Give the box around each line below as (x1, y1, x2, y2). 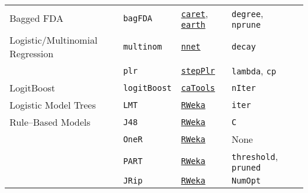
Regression (9, 47, 54, 60)
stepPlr (181, 66, 216, 76)
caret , (181, 6, 208, 20)
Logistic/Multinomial (9, 33, 98, 47)
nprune (231, 20, 261, 30)
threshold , (231, 149, 278, 163)
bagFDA (123, 13, 153, 23)
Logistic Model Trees (9, 98, 96, 112)
